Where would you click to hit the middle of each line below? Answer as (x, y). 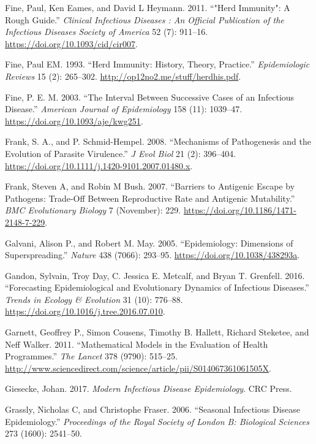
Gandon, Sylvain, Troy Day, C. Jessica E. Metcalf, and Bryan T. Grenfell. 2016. (155, 275)
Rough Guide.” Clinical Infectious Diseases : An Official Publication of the (145, 19)
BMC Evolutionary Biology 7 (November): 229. (93, 210)
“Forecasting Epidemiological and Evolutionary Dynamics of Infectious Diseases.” (157, 287)
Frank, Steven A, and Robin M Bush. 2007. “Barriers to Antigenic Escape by (150, 186)
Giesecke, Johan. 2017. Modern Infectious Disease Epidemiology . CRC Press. (149, 388)
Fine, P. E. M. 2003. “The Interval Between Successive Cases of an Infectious (150, 97)
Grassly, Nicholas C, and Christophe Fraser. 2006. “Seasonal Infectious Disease (152, 409)
